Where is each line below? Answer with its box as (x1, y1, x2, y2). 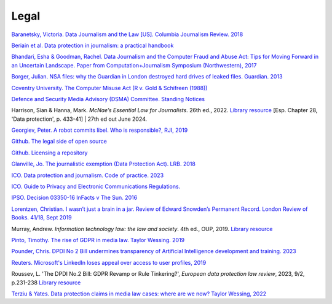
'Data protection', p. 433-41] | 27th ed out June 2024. (11, 115, 148, 123)
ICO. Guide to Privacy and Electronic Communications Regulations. (11, 183, 181, 190)
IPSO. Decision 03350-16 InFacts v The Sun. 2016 (11, 194, 138, 202)
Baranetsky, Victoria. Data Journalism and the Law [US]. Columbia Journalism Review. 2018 (11, 31, 243, 38)
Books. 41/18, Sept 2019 (11, 214, 72, 221)
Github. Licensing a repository (11, 149, 88, 156)
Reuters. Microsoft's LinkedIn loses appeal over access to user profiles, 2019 (11, 259, 207, 266)
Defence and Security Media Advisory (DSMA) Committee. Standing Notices (11, 95, 205, 102)
